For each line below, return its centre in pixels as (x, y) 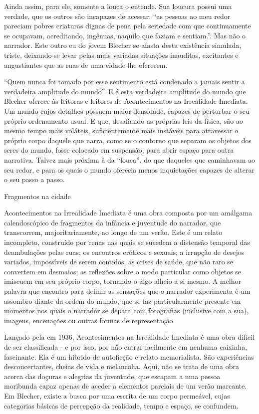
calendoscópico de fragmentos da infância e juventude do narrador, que (113, 222)
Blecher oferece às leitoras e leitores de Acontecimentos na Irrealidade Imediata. (126, 101)
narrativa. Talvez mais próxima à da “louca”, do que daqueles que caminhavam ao (130, 159)
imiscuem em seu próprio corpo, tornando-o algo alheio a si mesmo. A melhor (123, 281)
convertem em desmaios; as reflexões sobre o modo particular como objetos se (123, 271)
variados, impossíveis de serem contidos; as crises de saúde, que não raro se (119, 262)
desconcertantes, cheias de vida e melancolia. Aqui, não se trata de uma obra (122, 366)
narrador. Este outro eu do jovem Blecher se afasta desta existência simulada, (123, 45)
